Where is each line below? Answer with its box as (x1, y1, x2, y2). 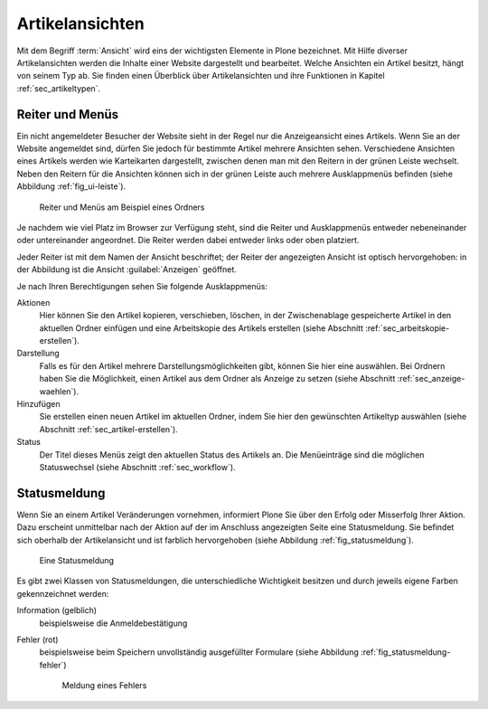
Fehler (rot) (16, 634, 59, 646)
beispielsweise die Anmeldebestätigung (39, 618, 188, 629)
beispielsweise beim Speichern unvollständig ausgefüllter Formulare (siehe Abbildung (39, 647, 359, 657)
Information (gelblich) (16, 605, 98, 616)
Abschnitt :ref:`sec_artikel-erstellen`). (39, 423, 178, 434)
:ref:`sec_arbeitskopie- (364, 322, 450, 334)
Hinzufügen (16, 399, 61, 410)
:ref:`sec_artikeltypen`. (16, 82, 101, 94)
